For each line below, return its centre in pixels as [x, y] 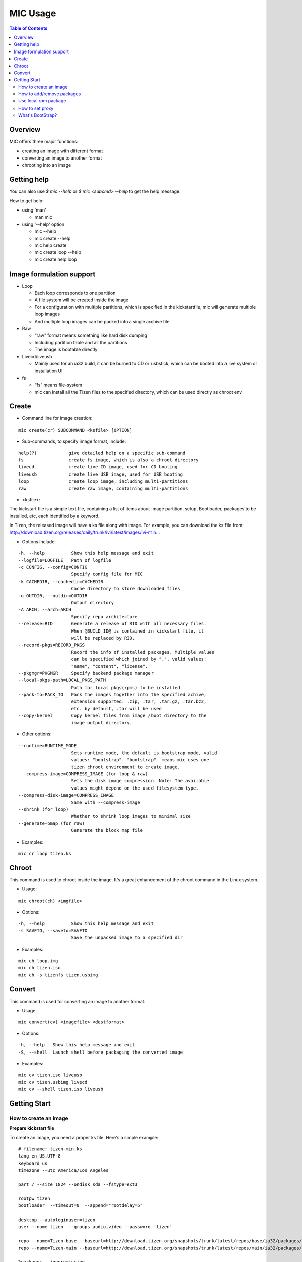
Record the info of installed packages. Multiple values [143, 652]
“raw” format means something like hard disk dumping [91, 335]
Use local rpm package [42, 101]
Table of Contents [28, 28]
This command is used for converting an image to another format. [78, 1001]
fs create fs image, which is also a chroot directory [108, 460]
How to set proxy [36, 108]
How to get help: [26, 201]
